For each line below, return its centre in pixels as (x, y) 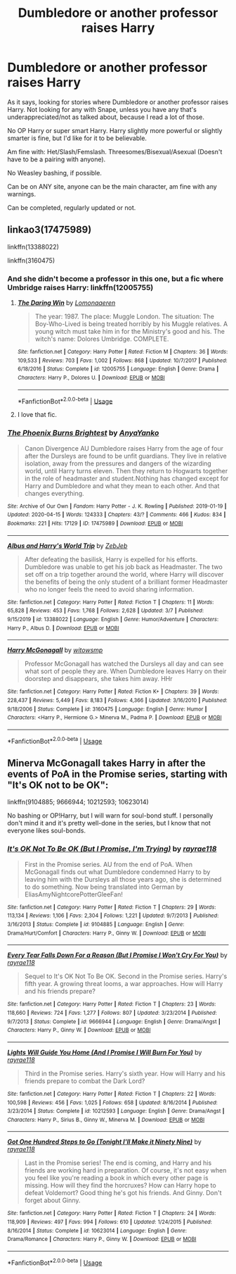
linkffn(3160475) (31, 260)
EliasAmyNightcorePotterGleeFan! (73, 894)
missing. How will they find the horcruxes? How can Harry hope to (120, 1185)
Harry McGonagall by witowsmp (55, 650)
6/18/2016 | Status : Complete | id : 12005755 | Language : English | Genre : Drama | (118, 369)
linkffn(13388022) (33, 246)
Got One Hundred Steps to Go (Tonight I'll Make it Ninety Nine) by (104, 1142)
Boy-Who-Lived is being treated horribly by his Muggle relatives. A (131, 324)
